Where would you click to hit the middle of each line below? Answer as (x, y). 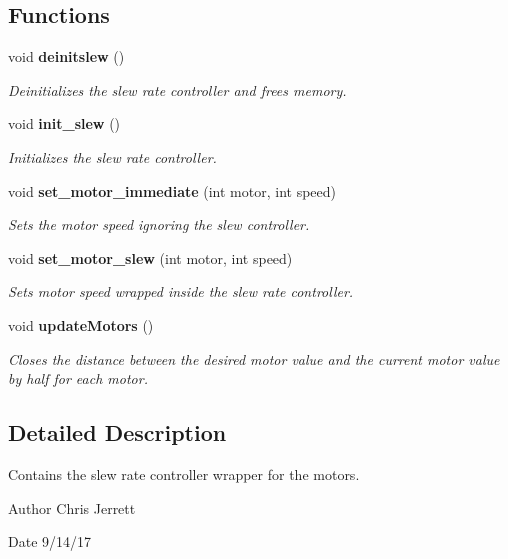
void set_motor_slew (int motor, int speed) (150, 257)
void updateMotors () (81, 324)
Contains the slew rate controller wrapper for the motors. (184, 473)
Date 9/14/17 (50, 541)
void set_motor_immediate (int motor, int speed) (172, 190)
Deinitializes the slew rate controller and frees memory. (177, 89)
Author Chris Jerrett (72, 507)
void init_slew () (64, 123)
